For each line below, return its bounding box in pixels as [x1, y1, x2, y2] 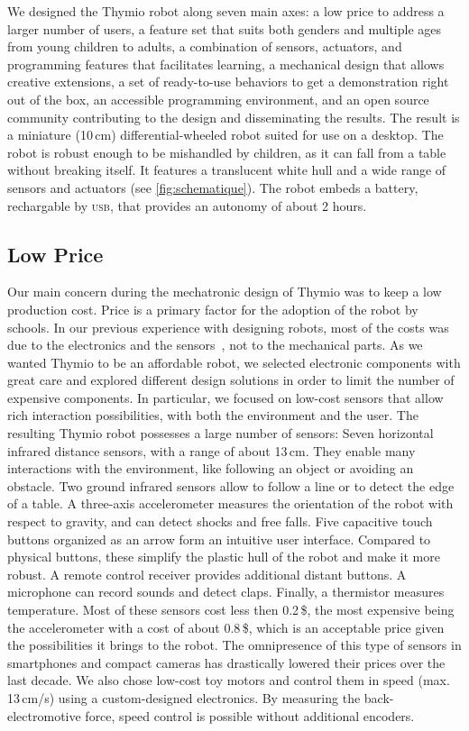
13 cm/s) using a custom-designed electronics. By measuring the [7, 688, 361, 707]
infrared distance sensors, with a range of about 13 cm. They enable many [7, 441, 416, 460]
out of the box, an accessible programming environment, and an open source [7, 89, 429, 108]
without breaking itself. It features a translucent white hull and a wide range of [7, 160, 446, 179]
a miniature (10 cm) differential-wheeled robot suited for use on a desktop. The [7, 125, 444, 144]
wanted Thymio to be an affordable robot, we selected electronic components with [7, 352, 461, 371]
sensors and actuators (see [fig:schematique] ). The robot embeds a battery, [7, 178, 418, 196]
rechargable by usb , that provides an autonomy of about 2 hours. [7, 196, 367, 215]
